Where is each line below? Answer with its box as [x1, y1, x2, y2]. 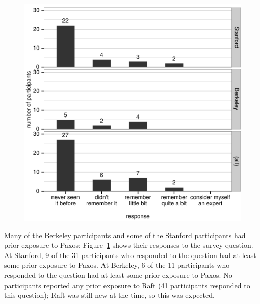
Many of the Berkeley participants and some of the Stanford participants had [4, 229, 246, 240]
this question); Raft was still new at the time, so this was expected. [4, 290, 215, 300]
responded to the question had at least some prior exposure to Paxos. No [4, 269, 232, 280]
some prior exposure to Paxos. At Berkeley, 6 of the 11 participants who [4, 260, 230, 270]
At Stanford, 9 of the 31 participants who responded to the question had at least [4, 249, 256, 260]
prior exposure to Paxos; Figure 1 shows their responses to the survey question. [4, 240, 253, 250]
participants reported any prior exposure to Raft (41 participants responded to [4, 279, 250, 290]
